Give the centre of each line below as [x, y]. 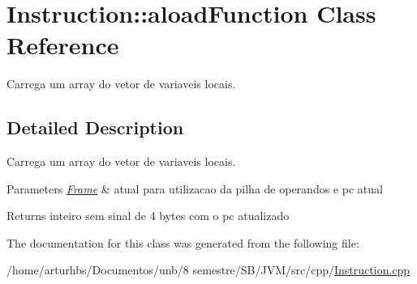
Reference [63, 45]
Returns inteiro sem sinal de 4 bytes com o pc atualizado [148, 216]
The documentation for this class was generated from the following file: [183, 242]
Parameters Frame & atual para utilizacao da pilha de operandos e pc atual [195, 188]
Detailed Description [95, 127]
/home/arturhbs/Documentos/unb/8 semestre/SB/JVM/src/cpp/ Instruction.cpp [208, 270]
